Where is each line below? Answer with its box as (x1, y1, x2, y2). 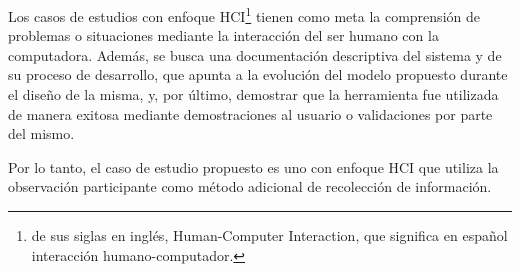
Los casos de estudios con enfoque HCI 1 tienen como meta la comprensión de (8, 3, 480, 26)
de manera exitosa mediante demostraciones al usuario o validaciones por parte (8, 103, 493, 124)
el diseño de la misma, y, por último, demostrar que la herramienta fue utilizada (8, 84, 499, 105)
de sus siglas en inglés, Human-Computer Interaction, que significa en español (31, 225, 508, 245)
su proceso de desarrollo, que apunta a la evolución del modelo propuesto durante (8, 64, 508, 85)
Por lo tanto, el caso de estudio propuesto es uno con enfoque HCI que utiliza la (8, 156, 499, 177)
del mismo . (8, 123, 75, 144)
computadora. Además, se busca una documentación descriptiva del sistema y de (8, 44, 502, 65)
